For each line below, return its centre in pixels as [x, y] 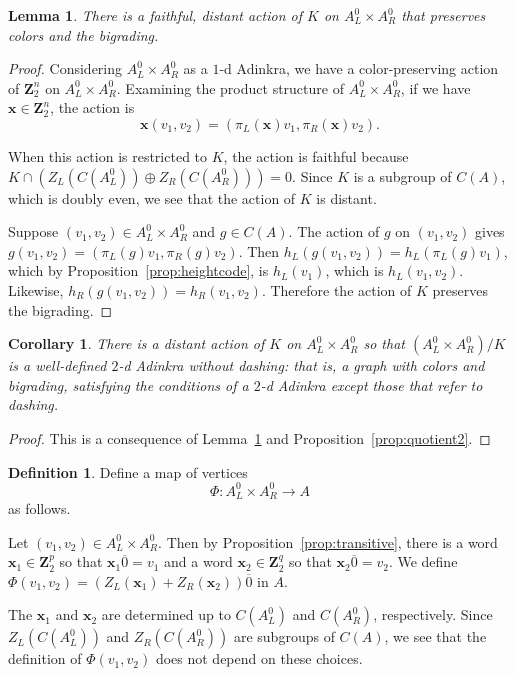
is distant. [346, 197]
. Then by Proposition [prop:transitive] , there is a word [328, 541]
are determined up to [166, 614]
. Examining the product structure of [230, 87]
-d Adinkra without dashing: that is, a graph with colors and [301, 365]
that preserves [443, 15]
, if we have [435, 87]
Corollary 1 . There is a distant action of [136, 343]
